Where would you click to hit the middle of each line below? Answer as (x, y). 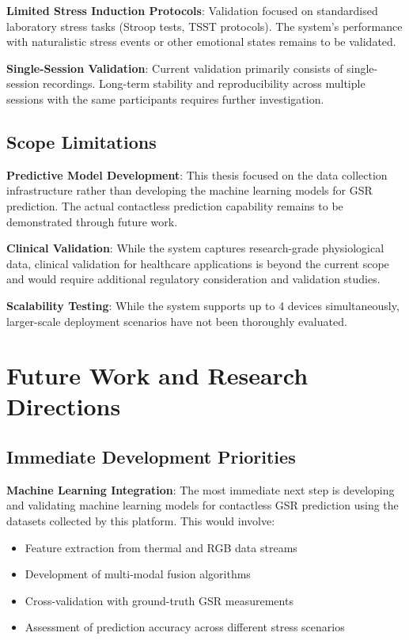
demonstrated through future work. (92, 221)
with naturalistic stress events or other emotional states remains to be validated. (201, 42)
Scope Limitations (81, 141)
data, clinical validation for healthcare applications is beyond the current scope (198, 263)
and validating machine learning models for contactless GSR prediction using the (203, 505)
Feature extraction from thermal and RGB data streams (161, 547)
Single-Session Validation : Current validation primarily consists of (175, 68)
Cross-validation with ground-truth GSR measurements (159, 600)
